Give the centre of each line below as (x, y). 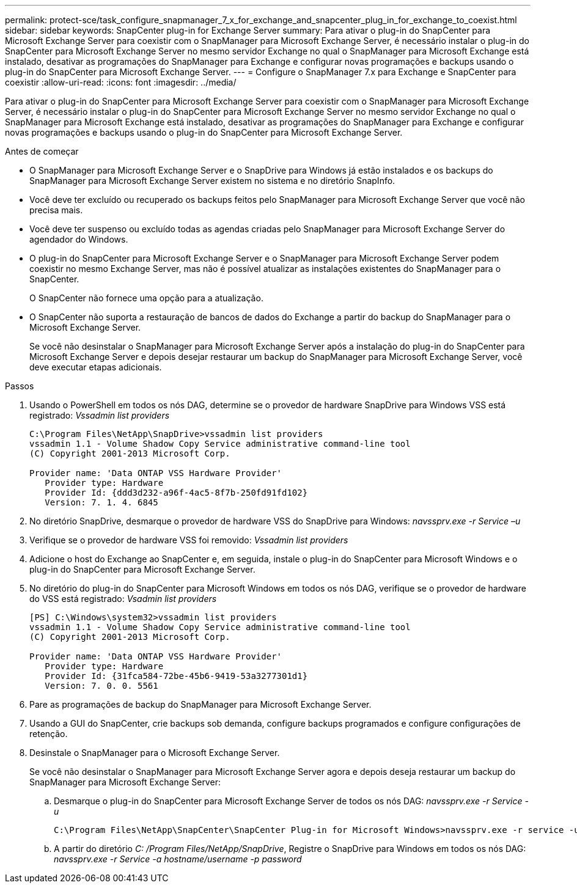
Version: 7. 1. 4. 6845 (101, 502)
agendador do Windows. (79, 239)
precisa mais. (56, 210)
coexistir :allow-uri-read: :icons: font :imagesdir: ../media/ (121, 82)
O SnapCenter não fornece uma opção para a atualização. (146, 298)
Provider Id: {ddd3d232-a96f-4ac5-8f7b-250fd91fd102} (176, 493)
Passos (20, 386)
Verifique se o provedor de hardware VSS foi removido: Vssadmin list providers (189, 540)
